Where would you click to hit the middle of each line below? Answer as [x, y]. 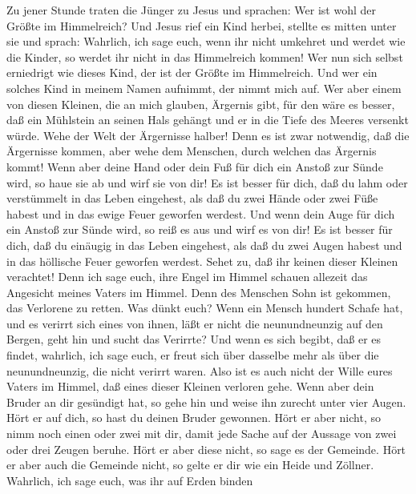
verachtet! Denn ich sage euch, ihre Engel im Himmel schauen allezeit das [187, 277]
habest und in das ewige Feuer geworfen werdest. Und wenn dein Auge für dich [201, 213]
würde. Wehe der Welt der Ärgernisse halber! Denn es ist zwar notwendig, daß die [208, 135]
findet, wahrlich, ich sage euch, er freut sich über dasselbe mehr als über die [193, 355]
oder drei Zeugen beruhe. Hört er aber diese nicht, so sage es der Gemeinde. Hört [206, 449]
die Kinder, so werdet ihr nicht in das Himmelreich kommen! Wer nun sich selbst [205, 56]
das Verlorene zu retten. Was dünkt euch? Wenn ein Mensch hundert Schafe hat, [205, 308]
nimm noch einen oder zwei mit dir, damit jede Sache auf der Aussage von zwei [202, 434]
